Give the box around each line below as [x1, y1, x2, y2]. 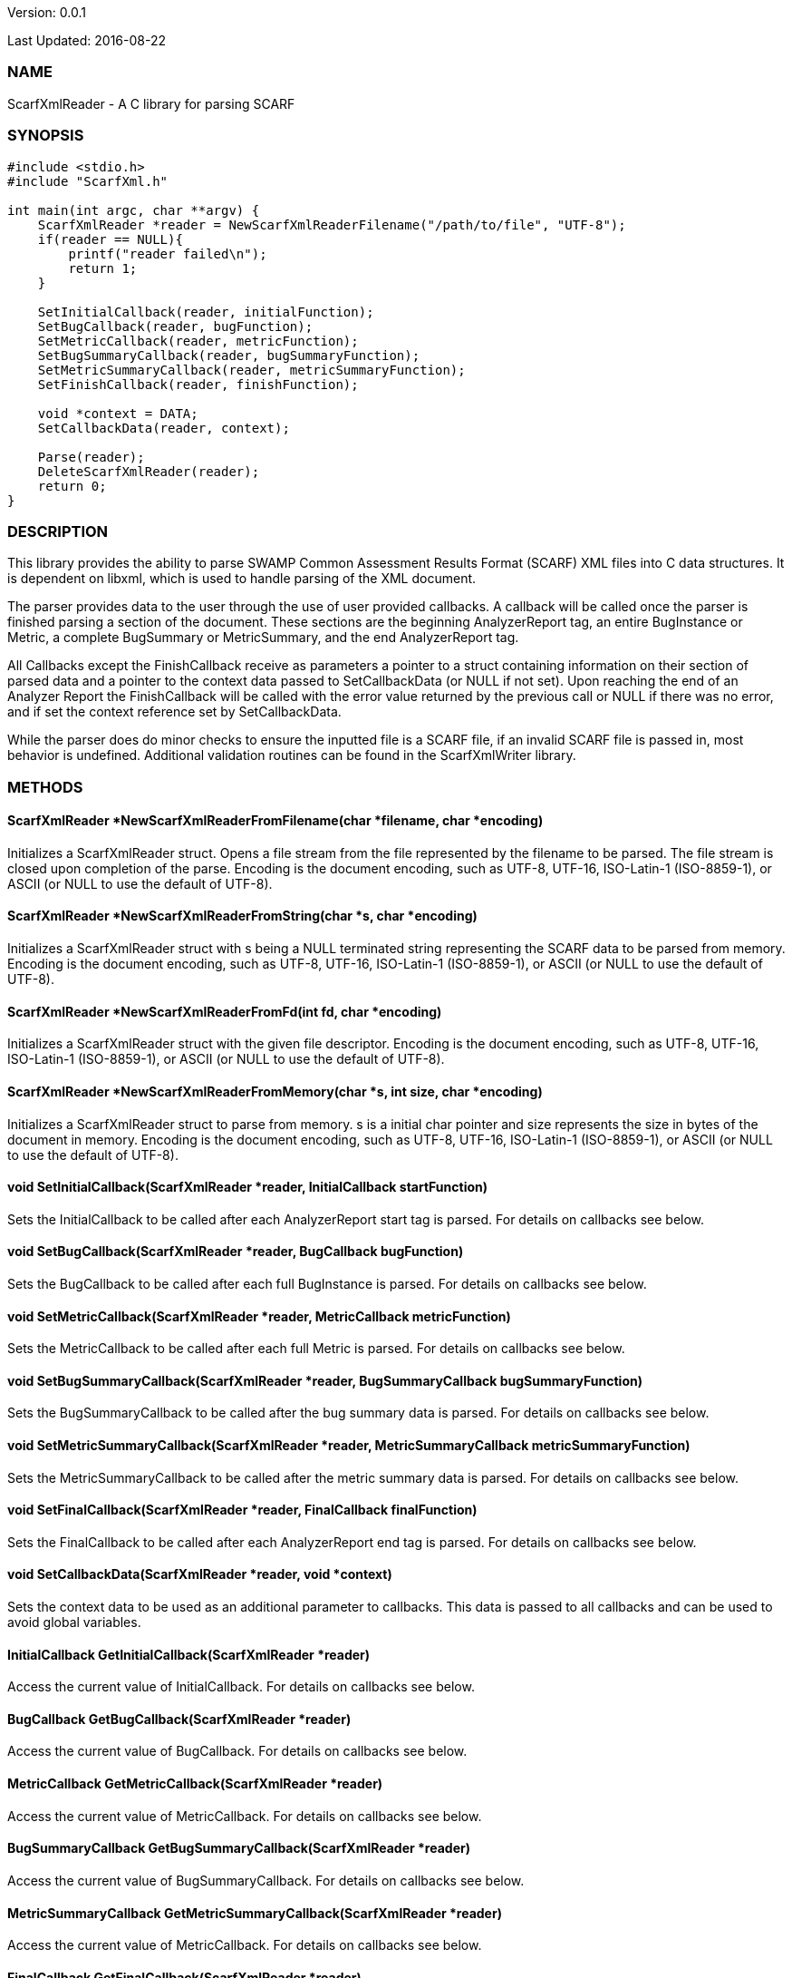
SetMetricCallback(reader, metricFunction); [37, 333, 359, 348]
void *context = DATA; [37, 405, 198, 421]
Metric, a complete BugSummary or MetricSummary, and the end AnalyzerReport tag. [7, 629, 519, 646]
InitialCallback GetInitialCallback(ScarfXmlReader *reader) [7, 1646, 371, 1662]
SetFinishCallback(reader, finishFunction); [37, 376, 359, 392]
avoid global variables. [7, 1614, 141, 1631]
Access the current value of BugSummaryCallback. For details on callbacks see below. [7, 1872, 525, 1888]
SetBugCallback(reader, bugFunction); [37, 318, 314, 334]
